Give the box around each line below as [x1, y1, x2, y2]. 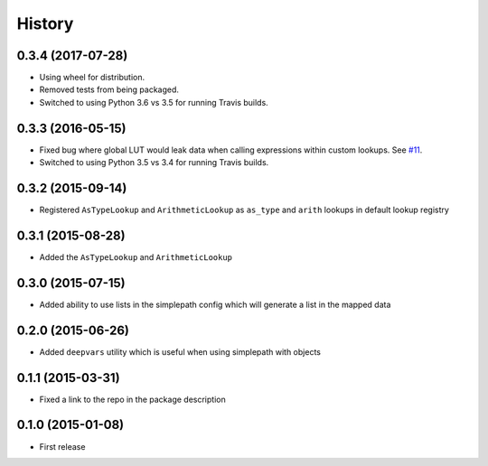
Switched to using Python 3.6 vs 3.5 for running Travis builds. [39, 97, 268, 107]
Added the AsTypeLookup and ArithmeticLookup [39, 251, 233, 262]
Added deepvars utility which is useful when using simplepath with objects [39, 346, 321, 357]
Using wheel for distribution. [39, 72, 145, 83]
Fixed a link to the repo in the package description [39, 394, 226, 405]
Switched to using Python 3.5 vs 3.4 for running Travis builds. [39, 157, 269, 168]
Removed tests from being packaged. [39, 84, 180, 95]
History [16, 14, 74, 33]
